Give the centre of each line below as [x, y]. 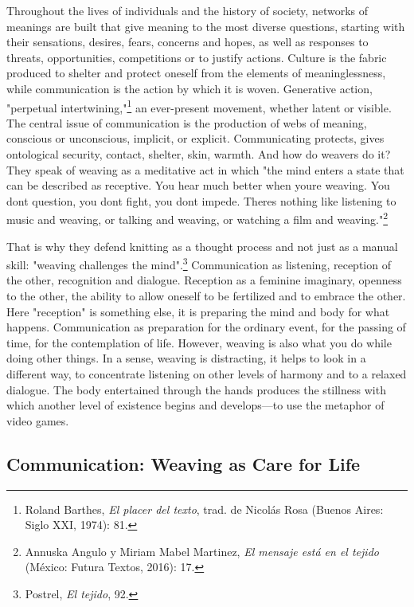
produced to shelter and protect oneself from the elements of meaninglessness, [196, 73]
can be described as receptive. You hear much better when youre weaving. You [198, 185]
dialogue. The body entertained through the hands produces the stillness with [196, 389]
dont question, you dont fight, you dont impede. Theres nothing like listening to [201, 200]
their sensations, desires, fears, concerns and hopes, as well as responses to [187, 42]
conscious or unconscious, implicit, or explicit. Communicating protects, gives [195, 138]
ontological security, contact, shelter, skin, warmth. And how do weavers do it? [199, 154]
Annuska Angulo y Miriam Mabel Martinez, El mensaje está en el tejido [202, 551]
